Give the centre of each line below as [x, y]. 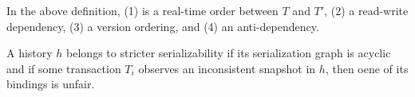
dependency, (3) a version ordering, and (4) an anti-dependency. [163, 26]
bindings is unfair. [51, 84]
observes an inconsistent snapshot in [227, 68]
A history [30, 53]
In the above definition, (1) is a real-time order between [142, 10]
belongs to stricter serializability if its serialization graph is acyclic [229, 53]
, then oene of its [367, 68]
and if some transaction [64, 68]
